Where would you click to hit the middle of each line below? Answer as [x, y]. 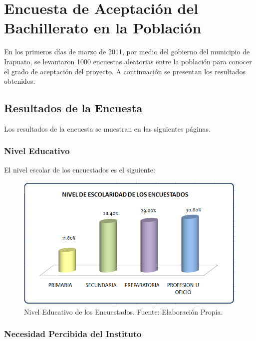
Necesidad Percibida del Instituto [73, 334]
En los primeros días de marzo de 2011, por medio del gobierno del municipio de [127, 52]
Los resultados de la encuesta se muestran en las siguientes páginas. [107, 128]
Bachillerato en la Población [103, 28]
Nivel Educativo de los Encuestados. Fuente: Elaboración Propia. [124, 311]
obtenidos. [20, 81]
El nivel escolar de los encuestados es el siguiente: [80, 169]
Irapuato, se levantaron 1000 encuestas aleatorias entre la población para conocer [128, 61]
